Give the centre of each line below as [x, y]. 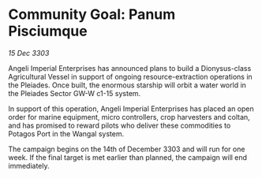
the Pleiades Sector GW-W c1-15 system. [75, 93]
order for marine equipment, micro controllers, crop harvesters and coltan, [129, 117]
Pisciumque [48, 31]
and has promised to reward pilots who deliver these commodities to [120, 125]
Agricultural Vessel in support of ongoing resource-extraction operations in [130, 76]
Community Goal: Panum [92, 15]
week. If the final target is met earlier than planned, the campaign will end [127, 157]
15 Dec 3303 [29, 53]
